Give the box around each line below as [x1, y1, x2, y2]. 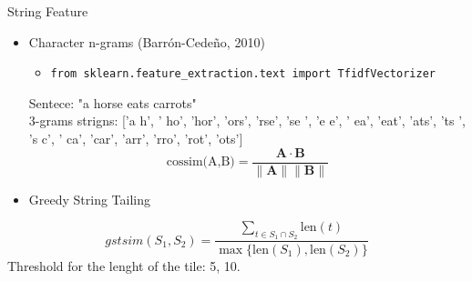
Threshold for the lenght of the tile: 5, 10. [7, 256, 241, 275]
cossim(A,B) [166, 156, 235, 169]
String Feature [7, 2, 88, 20]
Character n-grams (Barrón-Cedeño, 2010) [28, 32, 265, 51]
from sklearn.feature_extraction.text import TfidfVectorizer [50, 67, 436, 81]
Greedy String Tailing [28, 189, 151, 208]
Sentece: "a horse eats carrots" [28, 93, 197, 112]
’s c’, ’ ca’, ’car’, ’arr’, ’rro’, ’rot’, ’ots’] [28, 129, 243, 148]
